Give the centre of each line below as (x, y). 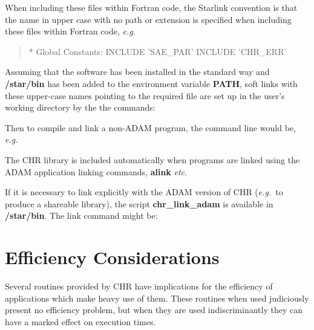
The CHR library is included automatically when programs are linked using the (152, 159)
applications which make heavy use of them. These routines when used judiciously (157, 298)
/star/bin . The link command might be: (81, 215)
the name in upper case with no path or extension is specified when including (148, 19)
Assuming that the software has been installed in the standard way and (137, 72)
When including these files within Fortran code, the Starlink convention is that (151, 7)
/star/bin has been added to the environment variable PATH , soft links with (151, 83)
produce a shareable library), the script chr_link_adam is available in (139, 203)
